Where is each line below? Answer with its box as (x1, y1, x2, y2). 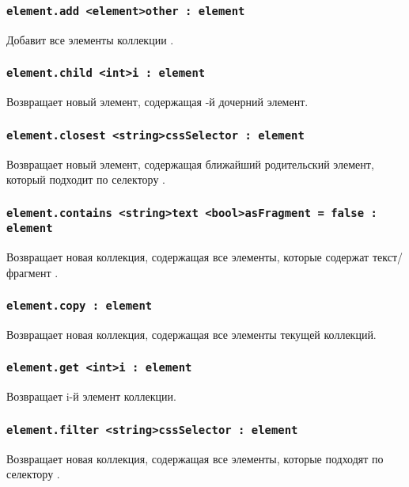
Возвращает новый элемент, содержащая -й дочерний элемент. (6, 93, 309, 110)
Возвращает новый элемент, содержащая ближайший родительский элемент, (6, 155, 374, 172)
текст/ (372, 248, 403, 264)
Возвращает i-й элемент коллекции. (6, 388, 176, 405)
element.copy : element (6, 299, 153, 313)
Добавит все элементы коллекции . (6, 31, 174, 48)
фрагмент (6, 264, 51, 280)
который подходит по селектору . (6, 171, 165, 188)
